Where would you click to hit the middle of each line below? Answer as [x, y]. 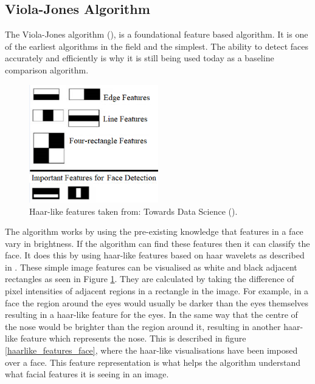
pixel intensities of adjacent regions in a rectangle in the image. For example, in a [157, 291]
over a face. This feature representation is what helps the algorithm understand [153, 362]
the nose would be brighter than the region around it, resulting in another [143, 326]
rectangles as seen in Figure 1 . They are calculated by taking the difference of [150, 279]
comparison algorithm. [47, 69]
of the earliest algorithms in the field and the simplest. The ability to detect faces [157, 46]
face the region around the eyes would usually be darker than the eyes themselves [157, 302]
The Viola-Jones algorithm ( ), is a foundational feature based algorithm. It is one [157, 34]
